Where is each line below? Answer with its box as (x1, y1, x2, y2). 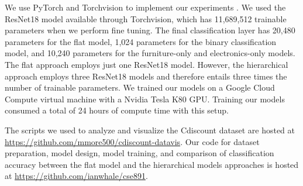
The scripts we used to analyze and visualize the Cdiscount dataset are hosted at (5, 123, 295, 136)
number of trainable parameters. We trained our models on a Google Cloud (5, 81, 275, 94)
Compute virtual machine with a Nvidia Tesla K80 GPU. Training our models (5, 92, 285, 105)
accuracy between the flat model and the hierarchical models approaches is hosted (5, 158, 299, 170)
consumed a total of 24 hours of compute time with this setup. (5, 104, 229, 116)
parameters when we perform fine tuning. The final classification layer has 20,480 (5, 24, 295, 36)
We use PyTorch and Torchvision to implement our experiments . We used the (5, 1, 286, 13)
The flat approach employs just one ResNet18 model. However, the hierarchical (5, 58, 288, 70)
